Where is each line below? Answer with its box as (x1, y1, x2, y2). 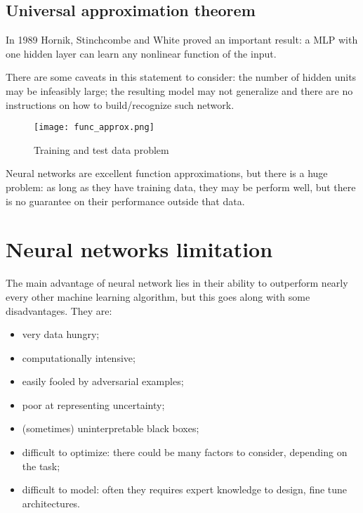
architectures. (22, 495, 81, 510)
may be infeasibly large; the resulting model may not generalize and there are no (6, 83, 353, 98)
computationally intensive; (22, 350, 136, 365)
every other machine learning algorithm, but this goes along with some (6, 289, 310, 304)
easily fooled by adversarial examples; (22, 374, 184, 389)
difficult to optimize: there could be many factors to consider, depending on (22, 445, 348, 460)
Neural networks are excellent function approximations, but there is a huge (6, 166, 328, 181)
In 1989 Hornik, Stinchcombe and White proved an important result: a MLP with (6, 32, 358, 47)
